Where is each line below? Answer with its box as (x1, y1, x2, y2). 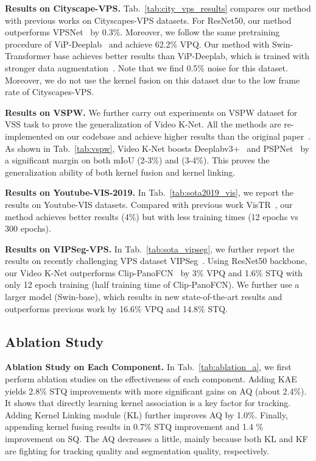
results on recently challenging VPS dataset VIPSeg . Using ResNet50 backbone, (5, 254, 307, 267)
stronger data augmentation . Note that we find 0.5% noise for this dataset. (5, 61, 288, 74)
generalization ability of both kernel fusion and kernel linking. (5, 165, 236, 178)
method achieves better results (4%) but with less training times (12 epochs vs (5, 210, 298, 223)
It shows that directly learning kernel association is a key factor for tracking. (5, 396, 291, 409)
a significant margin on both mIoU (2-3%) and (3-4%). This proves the (5, 154, 270, 166)
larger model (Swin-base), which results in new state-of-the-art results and (5, 290, 283, 303)
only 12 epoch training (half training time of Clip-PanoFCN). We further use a (5, 278, 300, 291)
